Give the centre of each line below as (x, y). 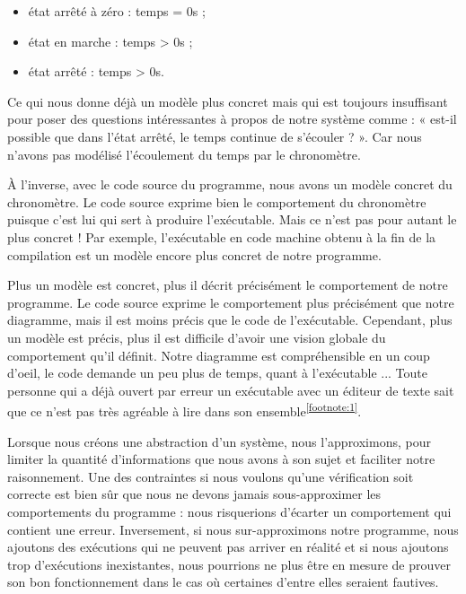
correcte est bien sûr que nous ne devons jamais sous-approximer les (194, 494)
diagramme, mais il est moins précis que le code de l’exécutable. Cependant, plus (230, 320)
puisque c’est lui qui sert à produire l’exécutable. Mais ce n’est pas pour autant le (232, 219)
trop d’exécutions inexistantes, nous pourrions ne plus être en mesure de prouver (229, 564)
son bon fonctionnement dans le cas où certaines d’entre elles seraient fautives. (223, 582)
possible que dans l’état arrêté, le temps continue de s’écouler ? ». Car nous (215, 136)
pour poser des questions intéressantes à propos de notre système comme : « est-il (232, 119)
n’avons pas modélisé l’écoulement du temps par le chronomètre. (184, 154)
